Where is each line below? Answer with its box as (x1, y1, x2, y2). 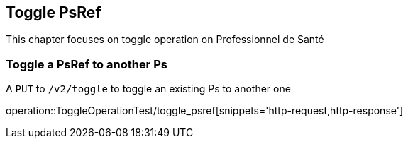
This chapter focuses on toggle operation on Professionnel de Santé (6, 33, 324, 46)
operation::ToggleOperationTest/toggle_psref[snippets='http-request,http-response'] (6, 104, 404, 117)
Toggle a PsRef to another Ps (6, 56, 167, 71)
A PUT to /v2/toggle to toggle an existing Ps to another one (6, 83, 291, 95)
